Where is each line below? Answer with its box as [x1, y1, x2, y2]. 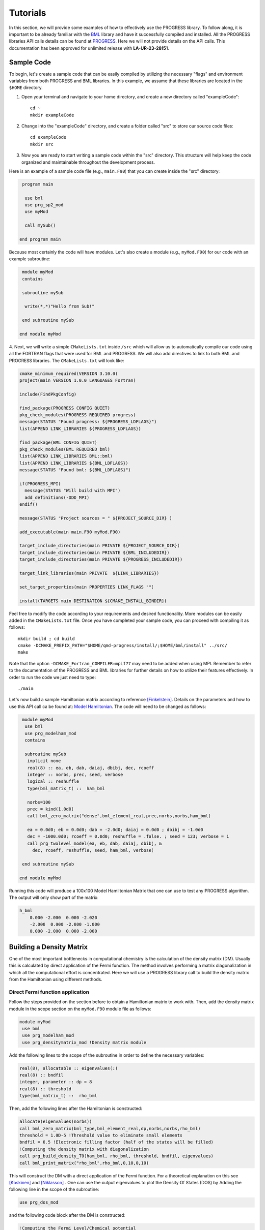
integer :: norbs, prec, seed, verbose [27, 771, 123, 777]
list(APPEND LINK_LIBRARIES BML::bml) [19, 453, 113, 459]
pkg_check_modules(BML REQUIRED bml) [19, 446, 110, 452]
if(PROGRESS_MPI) [19, 481, 61, 487]
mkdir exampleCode [30, 112, 75, 118]
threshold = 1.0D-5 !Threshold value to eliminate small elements [19, 1132, 183, 1138]
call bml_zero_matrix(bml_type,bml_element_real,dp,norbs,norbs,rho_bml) [19, 1126, 201, 1131]
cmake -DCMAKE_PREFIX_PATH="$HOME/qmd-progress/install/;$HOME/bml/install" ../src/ [18, 643, 228, 648]
